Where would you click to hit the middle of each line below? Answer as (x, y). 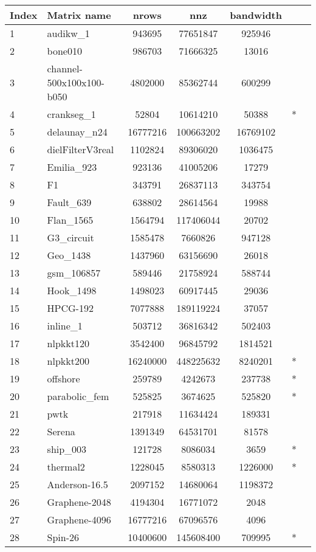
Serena (61, 431)
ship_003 (67, 449)
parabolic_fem (78, 396)
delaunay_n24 (77, 132)
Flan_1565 (70, 220)
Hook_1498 (72, 290)
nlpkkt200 (68, 361)
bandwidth (256, 15)
